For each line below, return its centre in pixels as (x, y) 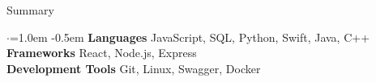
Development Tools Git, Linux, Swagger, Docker (134, 68)
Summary (30, 10)
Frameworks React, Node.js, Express (102, 53)
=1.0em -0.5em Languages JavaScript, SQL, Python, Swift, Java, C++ (190, 37)
